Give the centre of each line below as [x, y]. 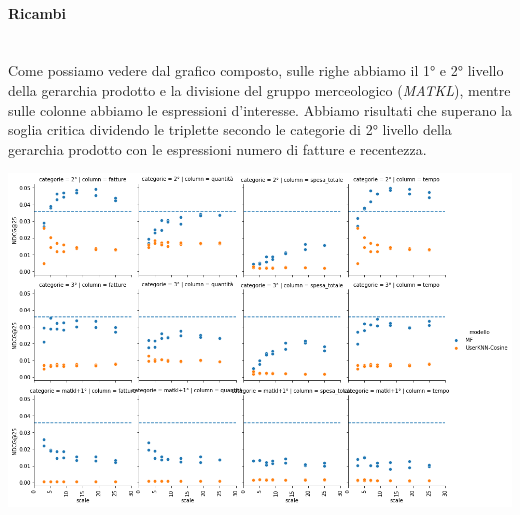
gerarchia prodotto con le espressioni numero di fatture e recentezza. [217, 148]
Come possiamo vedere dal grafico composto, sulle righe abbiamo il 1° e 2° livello [256, 70]
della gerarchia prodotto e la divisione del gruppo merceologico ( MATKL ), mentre [259, 89]
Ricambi [37, 12]
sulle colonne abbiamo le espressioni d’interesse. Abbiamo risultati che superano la [260, 109]
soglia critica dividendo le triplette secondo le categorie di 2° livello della [230, 129]
